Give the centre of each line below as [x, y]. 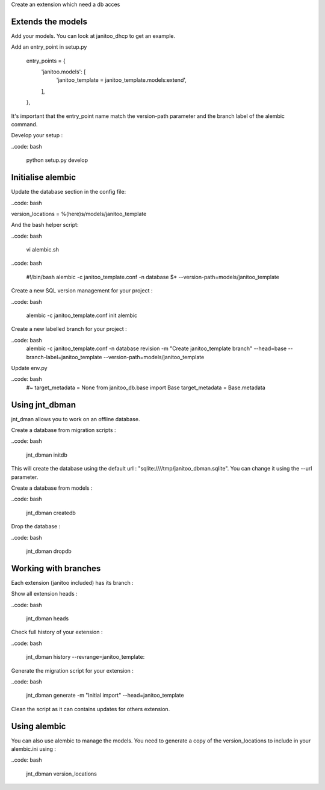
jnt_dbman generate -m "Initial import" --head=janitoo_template [105, 696]
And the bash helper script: [45, 225]
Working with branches [56, 568]
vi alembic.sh [43, 250]
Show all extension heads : [44, 594]
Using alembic [39, 726]
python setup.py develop [57, 160]
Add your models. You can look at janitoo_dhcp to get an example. [93, 35]
